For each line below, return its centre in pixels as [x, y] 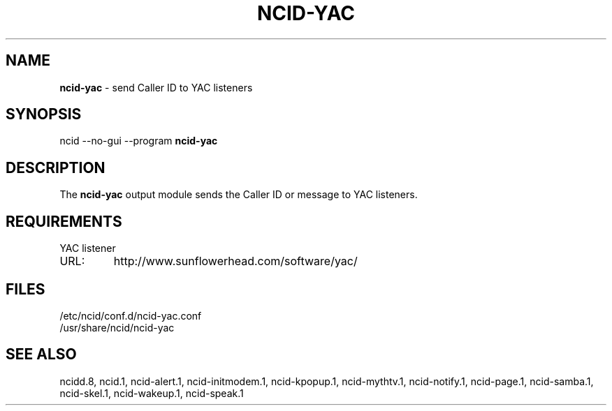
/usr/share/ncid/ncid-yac [117, 327]
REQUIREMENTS [64, 221]
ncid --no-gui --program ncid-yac [139, 141]
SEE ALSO [41, 354]
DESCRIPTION [56, 167]
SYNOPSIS [44, 114]
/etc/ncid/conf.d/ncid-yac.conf [131, 315]
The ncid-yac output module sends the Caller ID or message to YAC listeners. [239, 195]
